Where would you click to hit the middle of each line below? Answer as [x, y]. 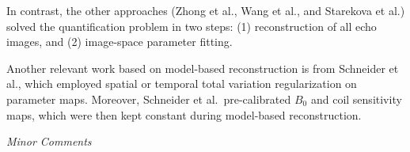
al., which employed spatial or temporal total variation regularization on [182, 84]
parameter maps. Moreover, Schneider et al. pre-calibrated [149, 99]
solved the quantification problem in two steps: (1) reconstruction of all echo [192, 26]
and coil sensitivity [356, 99]
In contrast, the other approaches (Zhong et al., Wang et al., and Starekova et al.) [206, 10]
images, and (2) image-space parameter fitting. [120, 42]
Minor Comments [49, 141]
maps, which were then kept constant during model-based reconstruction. [184, 114]
